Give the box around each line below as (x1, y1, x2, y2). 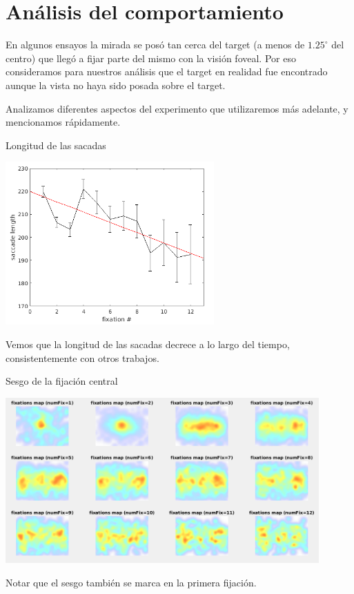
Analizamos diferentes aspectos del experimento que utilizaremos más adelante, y (6, 101, 348, 115)
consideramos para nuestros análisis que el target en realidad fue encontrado (6, 64, 328, 79)
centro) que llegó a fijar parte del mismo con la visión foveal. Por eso (6, 50, 296, 65)
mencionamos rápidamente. (6, 115, 121, 129)
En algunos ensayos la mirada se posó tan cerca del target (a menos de (6, 37, 305, 52)
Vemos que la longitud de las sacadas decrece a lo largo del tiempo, (6, 336, 290, 351)
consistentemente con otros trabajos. (6, 350, 159, 365)
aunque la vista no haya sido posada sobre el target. (6, 77, 226, 92)
